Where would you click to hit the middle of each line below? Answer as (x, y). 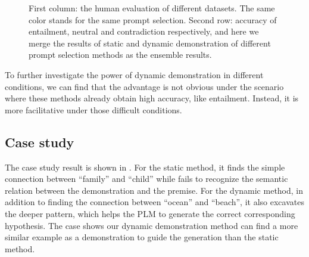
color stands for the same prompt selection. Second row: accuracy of (153, 19)
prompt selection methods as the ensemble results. (120, 55)
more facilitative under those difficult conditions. (93, 109)
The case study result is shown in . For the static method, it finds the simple (145, 167)
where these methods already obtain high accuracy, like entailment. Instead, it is (152, 98)
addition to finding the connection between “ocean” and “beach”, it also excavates (154, 202)
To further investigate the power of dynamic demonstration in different (134, 74)
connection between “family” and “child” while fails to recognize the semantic (146, 179)
